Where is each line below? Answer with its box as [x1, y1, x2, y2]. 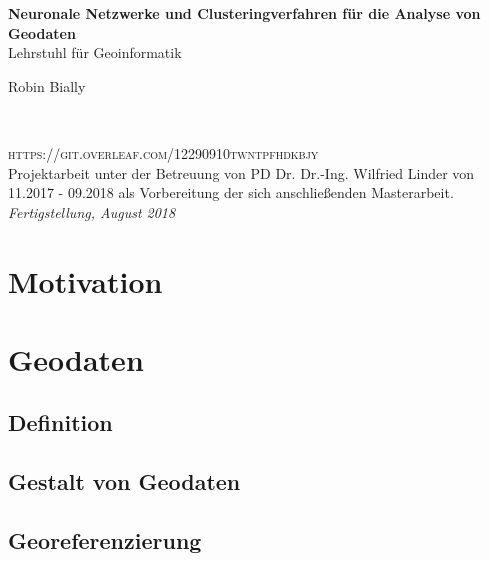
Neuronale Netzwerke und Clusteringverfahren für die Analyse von [8, 3, 481, 23]
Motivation [8, 260, 163, 301]
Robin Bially [8, 75, 86, 96]
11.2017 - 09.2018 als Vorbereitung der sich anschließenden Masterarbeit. [8, 182, 454, 203]
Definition [8, 407, 113, 438]
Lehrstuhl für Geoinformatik [8, 42, 182, 63]
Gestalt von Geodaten [8, 466, 241, 497]
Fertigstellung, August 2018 [8, 201, 176, 222]
